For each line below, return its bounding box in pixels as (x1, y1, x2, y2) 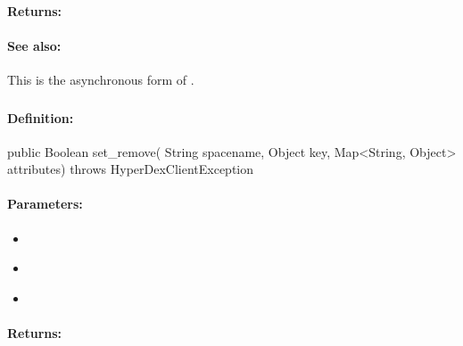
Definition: (7, 108, 74, 127)
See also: (7, 36, 62, 54)
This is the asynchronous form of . (7, 70, 194, 88)
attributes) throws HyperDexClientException (7, 160, 254, 178)
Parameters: (7, 194, 83, 213)
